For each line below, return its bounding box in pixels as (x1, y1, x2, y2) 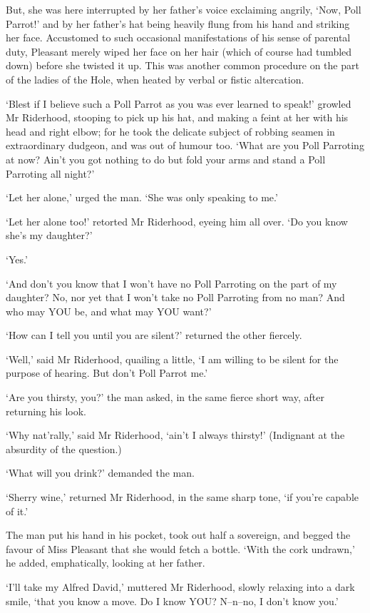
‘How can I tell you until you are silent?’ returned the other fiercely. (6, 328, 302, 343)
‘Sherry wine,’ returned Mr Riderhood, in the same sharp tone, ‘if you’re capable (6, 490, 359, 505)
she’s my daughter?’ (6, 228, 93, 243)
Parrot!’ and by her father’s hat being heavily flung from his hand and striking (6, 16, 350, 31)
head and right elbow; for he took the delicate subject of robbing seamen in (6, 123, 335, 138)
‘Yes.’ (6, 251, 28, 266)
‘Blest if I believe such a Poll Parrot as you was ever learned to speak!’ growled (6, 96, 351, 111)
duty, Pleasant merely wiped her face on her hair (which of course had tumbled (6, 44, 352, 59)
